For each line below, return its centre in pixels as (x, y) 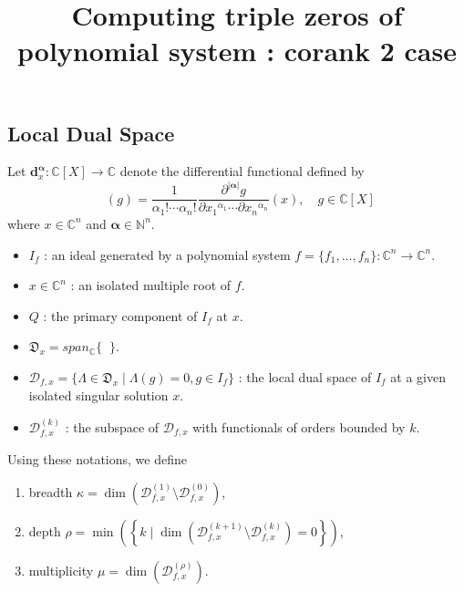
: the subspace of (112, 426)
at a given (418, 376)
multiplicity (61, 570)
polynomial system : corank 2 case (237, 51)
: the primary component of (120, 315)
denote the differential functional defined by (242, 171)
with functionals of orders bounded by (299, 426)
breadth (51, 491)
